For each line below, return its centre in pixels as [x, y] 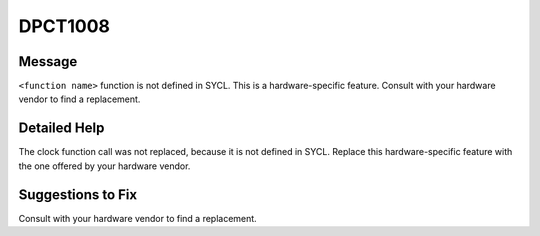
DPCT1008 [64, 26]
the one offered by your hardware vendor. [104, 166]
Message [48, 61]
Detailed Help [61, 128]
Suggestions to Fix [78, 194]
